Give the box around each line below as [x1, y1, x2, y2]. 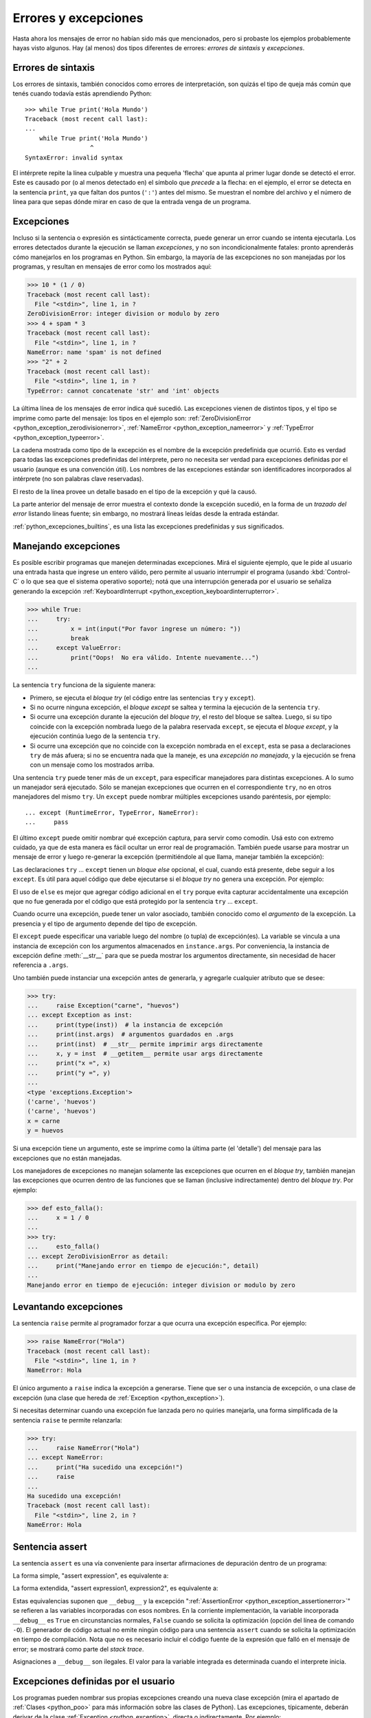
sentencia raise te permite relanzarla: [12, 1416, 123, 1424]
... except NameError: [27, 1453, 104, 1462]
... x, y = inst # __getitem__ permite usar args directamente [27, 1050, 263, 1058]
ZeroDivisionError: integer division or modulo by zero [27, 310, 220, 317]
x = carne [27, 1117, 60, 1125]
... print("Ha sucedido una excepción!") [27, 1463, 183, 1471]
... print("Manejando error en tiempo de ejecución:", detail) [27, 1262, 260, 1270]
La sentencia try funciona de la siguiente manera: [12, 681, 156, 689]
